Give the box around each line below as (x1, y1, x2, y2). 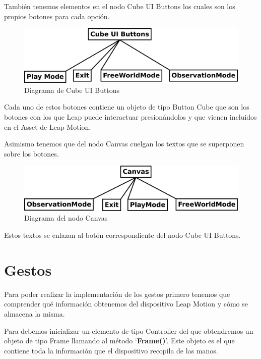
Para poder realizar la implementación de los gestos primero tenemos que (4, 288, 230, 299)
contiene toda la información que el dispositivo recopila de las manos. (4, 345, 218, 355)
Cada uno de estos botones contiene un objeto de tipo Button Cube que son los (4, 101, 249, 112)
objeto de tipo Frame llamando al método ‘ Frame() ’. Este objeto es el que (4, 335, 235, 346)
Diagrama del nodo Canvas (24, 213, 108, 223)
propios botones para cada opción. (4, 11, 110, 21)
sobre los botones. (4, 148, 59, 159)
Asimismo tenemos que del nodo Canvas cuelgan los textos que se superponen (4, 138, 244, 149)
